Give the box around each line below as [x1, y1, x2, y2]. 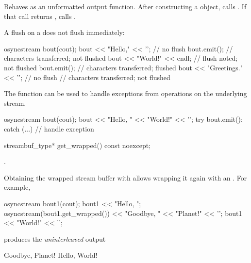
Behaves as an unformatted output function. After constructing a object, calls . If [4, 1, 247, 11]
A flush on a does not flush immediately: [4, 27, 125, 37]
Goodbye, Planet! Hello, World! [4, 250, 98, 260]
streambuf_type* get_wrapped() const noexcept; [4, 140, 151, 150]
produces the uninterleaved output [4, 233, 106, 244]
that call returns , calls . [4, 11, 76, 21]
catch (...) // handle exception [4, 123, 94, 133]
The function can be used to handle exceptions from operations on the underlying [4, 88, 247, 99]
